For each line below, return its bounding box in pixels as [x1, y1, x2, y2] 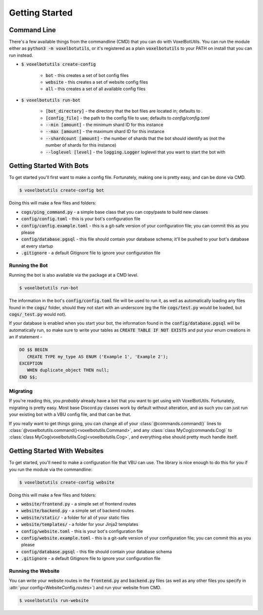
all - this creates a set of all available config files [45, 86, 146, 92]
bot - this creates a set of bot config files [45, 72, 129, 78]
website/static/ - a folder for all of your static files [21, 514, 130, 521]
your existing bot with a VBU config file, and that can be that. [9, 411, 131, 417]
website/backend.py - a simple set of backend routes [21, 508, 134, 514]
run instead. [9, 52, 34, 58]
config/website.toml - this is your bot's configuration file [21, 528, 143, 534]
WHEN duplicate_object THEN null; [27, 368, 110, 373]
